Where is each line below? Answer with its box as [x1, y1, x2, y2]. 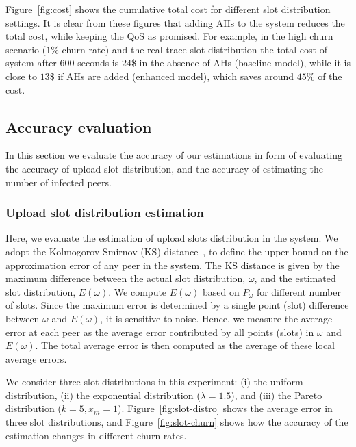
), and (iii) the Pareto [231, 387, 322, 402]
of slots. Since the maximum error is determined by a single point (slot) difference [5, 298, 349, 312]
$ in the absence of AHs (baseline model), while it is [131, 55, 351, 70]
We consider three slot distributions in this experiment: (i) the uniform [5, 374, 303, 389]
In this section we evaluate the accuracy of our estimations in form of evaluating [5, 148, 342, 162]
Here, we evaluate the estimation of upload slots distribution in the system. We [5, 231, 338, 245]
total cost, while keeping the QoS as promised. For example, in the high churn [5, 29, 333, 43]
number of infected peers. [5, 175, 112, 189]
